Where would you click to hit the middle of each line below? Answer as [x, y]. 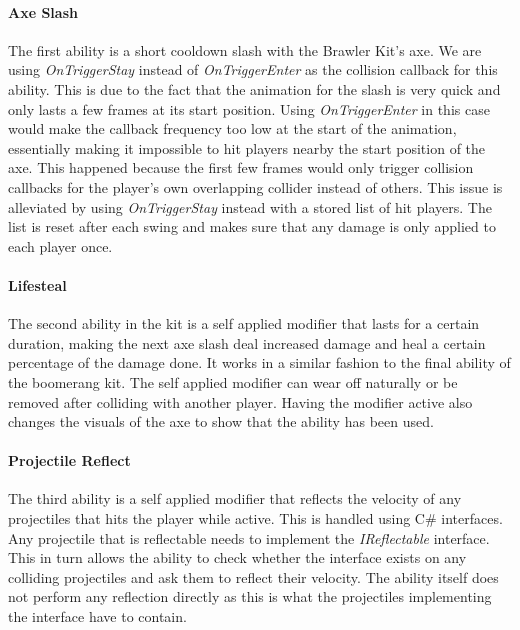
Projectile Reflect [69, 460]
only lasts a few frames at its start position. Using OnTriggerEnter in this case [249, 108]
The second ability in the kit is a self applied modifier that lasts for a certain [244, 323]
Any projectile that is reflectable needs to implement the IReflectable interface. [249, 537]
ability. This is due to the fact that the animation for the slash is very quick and [254, 88]
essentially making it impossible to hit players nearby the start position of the [247, 147]
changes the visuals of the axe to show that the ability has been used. [221, 421]
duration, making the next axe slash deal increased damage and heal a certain [247, 342]
